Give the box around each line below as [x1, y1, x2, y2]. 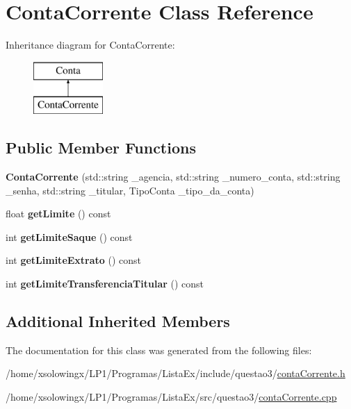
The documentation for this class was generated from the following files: [6, 342, 312, 357]
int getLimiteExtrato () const [6, 253, 142, 267]
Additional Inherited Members [6, 310, 230, 332]
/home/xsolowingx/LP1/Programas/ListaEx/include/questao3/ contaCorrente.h [6, 366, 345, 381]
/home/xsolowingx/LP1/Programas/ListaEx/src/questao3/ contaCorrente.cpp [6, 390, 337, 404]
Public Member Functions [6, 137, 196, 158]
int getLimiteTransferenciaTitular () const [6, 276, 204, 291]
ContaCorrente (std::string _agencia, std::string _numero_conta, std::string [6, 169, 341, 184]
